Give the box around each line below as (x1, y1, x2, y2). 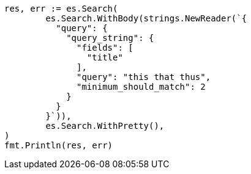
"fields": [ (77, 43, 133, 53)
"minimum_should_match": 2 (77, 82, 206, 92)
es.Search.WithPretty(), (45, 121, 165, 131)
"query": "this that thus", (77, 72, 211, 82)
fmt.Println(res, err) (4, 140, 113, 150)
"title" (86, 53, 123, 62)
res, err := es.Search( (4, 4, 118, 13)
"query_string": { (66, 33, 154, 43)
